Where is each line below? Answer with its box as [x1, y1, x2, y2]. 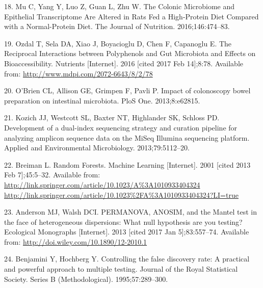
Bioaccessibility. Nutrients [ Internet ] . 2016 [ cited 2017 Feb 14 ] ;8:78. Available [4, 58, 244, 68]
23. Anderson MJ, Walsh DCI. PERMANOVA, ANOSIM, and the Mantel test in [4, 206, 257, 217]
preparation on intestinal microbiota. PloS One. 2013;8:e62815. [4, 95, 200, 106]
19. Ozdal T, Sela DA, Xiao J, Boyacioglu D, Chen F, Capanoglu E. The [4, 38, 232, 48]
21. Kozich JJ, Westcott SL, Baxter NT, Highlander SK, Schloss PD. [4, 112, 220, 123]
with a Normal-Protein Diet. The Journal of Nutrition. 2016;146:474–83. [4, 21, 230, 32]
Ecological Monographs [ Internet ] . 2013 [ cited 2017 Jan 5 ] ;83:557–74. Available [4, 226, 249, 237]
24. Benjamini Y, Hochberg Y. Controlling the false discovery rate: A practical [4, 253, 250, 264]
